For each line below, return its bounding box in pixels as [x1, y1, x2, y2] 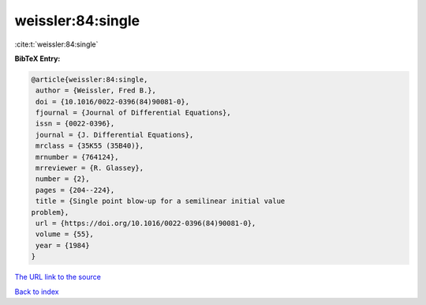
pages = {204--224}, [35, 186, 115, 194]
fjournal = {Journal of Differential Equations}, [35, 108, 232, 118]
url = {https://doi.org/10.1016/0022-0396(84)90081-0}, [35, 219, 256, 228]
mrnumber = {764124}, [35, 152, 119, 161]
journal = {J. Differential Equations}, [35, 130, 194, 139]
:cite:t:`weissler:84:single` [14, 40, 99, 49]
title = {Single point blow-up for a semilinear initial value [35, 197, 286, 205]
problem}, [31, 208, 69, 217]
